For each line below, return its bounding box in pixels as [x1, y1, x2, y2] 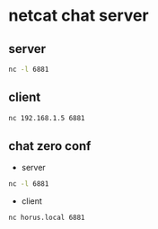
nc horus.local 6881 [8, 213, 86, 223]
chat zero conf [8, 138, 92, 154]
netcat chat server [8, 5, 149, 26]
